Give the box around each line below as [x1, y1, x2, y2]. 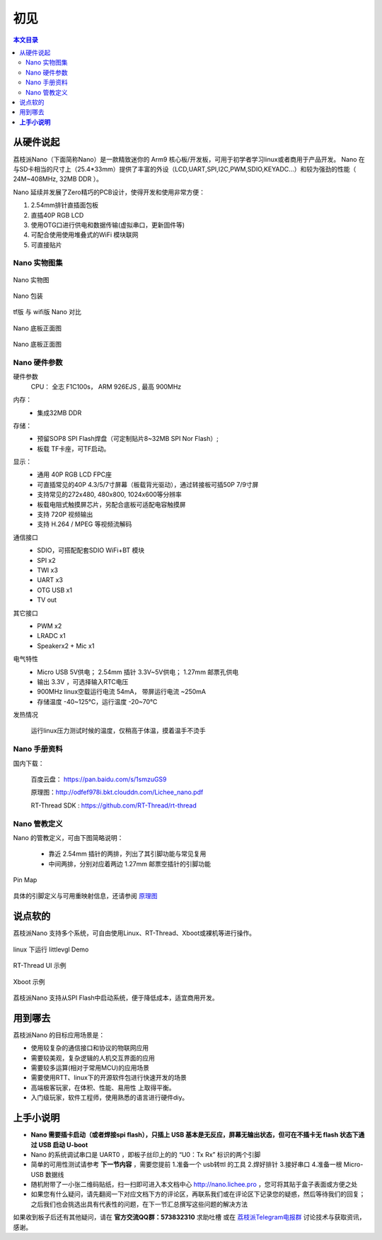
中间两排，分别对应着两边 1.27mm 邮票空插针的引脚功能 [48, 859, 212, 868]
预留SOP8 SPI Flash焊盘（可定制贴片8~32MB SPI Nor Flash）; [37, 435, 219, 443]
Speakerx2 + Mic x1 [37, 642, 95, 650]
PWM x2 [37, 621, 62, 630]
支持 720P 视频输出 [37, 510, 93, 519]
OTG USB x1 [37, 586, 73, 594]
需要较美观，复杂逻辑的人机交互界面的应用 [30, 1054, 155, 1062]
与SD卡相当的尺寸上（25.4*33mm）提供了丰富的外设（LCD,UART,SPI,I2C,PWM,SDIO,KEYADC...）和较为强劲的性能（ [13, 164, 357, 173]
